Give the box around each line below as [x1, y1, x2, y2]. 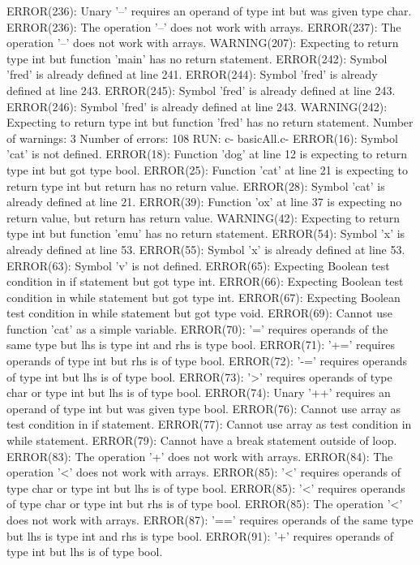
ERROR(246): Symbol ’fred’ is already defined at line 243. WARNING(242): [6, 97, 388, 114]
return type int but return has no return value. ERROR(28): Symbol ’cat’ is [6, 177, 385, 194]
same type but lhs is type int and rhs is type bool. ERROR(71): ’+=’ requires [6, 336, 395, 353]
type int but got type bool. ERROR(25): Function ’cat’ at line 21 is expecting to [6, 161, 408, 178]
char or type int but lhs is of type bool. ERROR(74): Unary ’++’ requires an [6, 384, 391, 401]
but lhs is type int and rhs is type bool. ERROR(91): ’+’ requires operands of [6, 527, 394, 544]
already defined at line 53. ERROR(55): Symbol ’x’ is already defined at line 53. [6, 240, 405, 257]
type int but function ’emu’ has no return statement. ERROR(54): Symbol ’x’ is [6, 225, 405, 242]
